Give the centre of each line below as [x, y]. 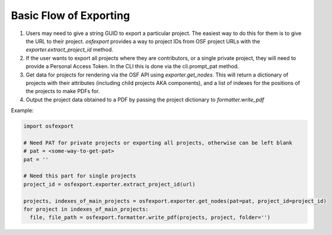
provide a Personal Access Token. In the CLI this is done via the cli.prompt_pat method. [133, 66]
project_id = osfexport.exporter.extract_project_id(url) [109, 184]
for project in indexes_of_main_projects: [86, 209]
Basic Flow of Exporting [71, 15]
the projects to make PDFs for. [63, 91]
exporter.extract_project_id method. [70, 50]
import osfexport [49, 126]
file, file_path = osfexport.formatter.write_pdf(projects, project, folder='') [150, 217]
